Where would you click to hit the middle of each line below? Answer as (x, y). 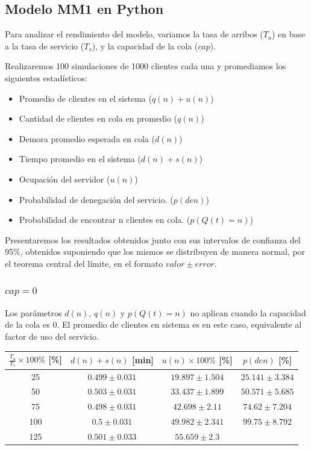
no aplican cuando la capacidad (248, 312)
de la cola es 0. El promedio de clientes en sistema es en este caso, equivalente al (153, 324)
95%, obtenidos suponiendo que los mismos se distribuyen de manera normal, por (155, 252)
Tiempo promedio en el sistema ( (80, 159)
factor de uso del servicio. (52, 336)
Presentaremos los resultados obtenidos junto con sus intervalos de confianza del (153, 239)
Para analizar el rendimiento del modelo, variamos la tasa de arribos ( (134, 34)
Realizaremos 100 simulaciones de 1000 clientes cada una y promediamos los (146, 66)
